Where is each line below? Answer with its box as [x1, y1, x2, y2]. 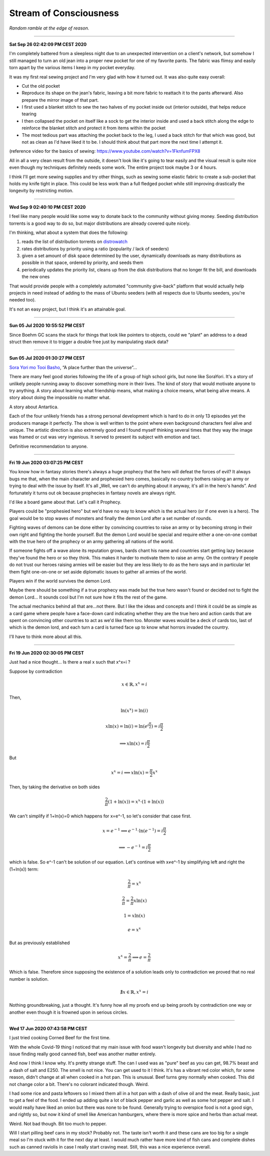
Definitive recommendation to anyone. [9, 443, 88, 449]
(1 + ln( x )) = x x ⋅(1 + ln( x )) [107, 798, 164, 804]
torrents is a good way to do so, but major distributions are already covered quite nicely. [9, 220, 191, 226]
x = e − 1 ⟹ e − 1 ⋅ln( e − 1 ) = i [102, 827, 163, 833]
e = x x [127, 926, 141, 933]
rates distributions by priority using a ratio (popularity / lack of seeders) [21, 245, 169, 251]
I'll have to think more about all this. [9, 634, 82, 640]
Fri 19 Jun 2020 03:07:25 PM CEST [9, 460, 83, 466]
